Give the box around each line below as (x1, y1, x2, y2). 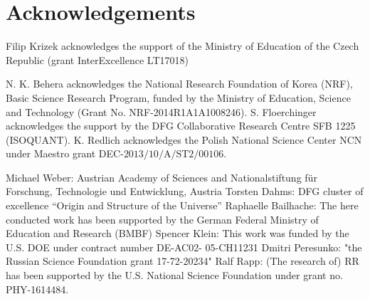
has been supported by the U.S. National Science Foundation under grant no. (6, 268, 343, 283)
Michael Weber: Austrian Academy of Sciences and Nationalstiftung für (6, 169, 317, 184)
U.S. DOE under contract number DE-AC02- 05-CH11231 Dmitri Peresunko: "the (6, 239, 362, 254)
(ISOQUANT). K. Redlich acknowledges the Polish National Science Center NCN (6, 132, 362, 147)
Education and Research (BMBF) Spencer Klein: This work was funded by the (6, 226, 349, 241)
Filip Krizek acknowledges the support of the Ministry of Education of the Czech (6, 38, 359, 53)
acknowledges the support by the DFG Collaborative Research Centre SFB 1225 (6, 118, 356, 133)
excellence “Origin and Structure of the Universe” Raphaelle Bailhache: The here (6, 198, 359, 213)
